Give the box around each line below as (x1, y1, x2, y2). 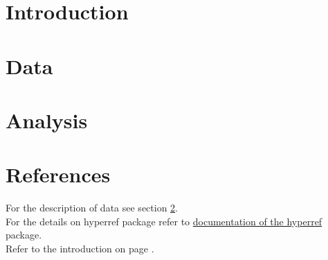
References (6, 160, 111, 189)
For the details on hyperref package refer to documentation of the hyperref (6, 214, 322, 228)
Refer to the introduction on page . (6, 241, 154, 256)
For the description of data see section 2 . (6, 200, 179, 215)
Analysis (6, 105, 88, 134)
